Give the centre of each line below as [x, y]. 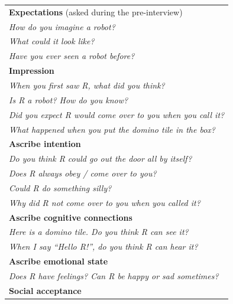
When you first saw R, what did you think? [87, 85]
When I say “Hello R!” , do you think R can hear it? [103, 246]
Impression [32, 71]
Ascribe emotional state [59, 261]
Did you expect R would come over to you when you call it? [117, 114]
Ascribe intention [45, 144]
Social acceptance [45, 290]
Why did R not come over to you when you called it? [105, 202]
